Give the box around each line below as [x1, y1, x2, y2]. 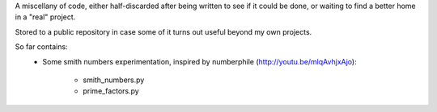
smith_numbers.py [83, 75, 145, 85]
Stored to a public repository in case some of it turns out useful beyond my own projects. [15, 27, 312, 36]
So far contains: [15, 42, 68, 52]
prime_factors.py [83, 86, 139, 96]
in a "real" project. [15, 12, 76, 22]
